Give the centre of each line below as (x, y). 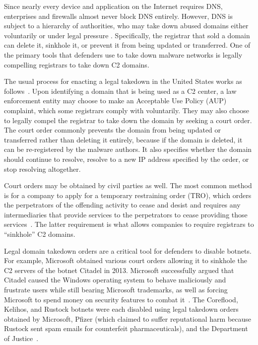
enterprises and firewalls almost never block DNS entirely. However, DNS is (119, 16)
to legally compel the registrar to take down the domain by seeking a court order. (128, 120)
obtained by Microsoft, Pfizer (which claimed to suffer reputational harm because (128, 318)
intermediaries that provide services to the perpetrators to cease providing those (126, 214)
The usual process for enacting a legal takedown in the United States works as (123, 81)
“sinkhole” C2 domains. (40, 234)
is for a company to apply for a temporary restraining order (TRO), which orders (128, 195)
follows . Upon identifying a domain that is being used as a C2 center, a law (120, 91)
